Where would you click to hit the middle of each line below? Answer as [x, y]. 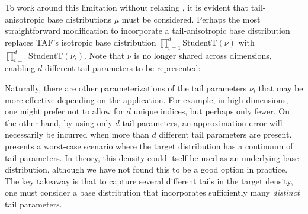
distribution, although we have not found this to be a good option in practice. [146, 169]
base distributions [79, 19]
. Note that [105, 55]
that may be [281, 87]
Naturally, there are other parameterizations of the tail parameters [126, 87]
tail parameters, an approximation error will [202, 122]
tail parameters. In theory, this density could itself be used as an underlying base [152, 157]
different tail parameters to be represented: [123, 68]
